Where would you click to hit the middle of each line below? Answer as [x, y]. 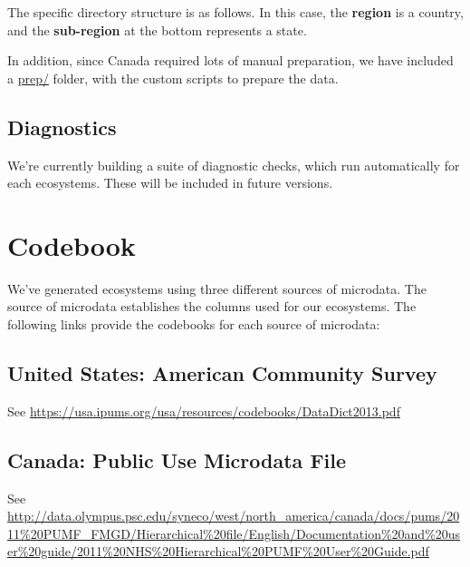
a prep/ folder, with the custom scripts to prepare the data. [173, 78]
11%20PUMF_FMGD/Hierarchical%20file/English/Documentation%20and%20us [234, 533]
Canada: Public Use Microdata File [177, 459]
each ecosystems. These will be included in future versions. [170, 183]
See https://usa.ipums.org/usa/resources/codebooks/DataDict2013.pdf [204, 411]
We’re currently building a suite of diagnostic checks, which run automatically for [234, 165]
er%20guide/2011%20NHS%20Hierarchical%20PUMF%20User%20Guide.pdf [218, 551]
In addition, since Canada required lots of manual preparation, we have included [230, 60]
